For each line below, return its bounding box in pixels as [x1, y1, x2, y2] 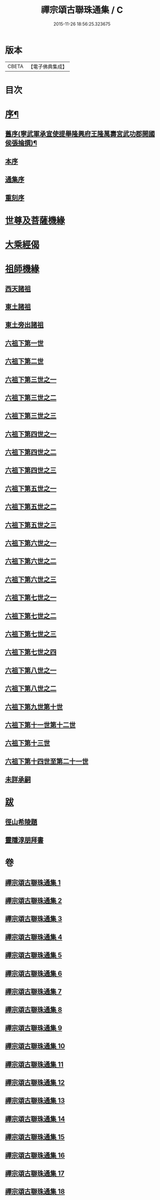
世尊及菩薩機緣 [5, 215, 65, 226]
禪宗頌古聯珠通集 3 [5, 914, 62, 923]
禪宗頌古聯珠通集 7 [5, 987, 62, 996]
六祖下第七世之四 [5, 648, 57, 656]
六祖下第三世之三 [5, 412, 57, 420]
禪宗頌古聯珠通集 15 [5, 1133, 65, 1141]
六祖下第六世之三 [5, 575, 57, 583]
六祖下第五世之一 [5, 484, 57, 493]
